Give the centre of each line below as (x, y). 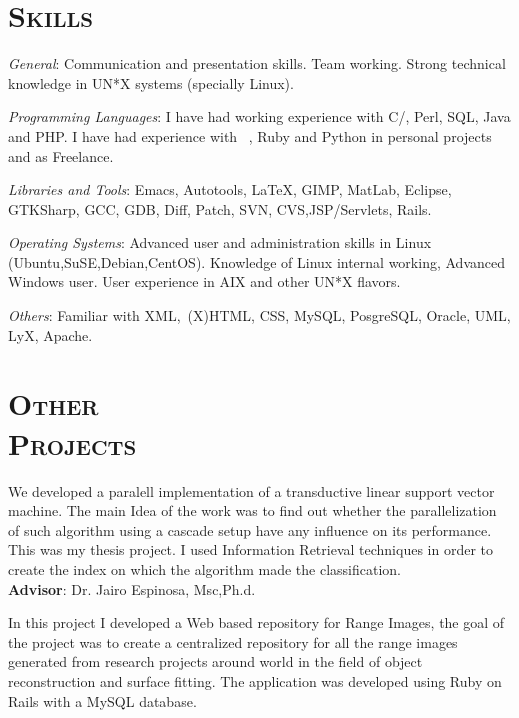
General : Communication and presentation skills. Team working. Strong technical (257, 63)
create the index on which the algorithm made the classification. (204, 568)
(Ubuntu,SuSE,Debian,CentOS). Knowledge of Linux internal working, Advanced (256, 261)
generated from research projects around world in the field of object (215, 661)
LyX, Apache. (50, 334)
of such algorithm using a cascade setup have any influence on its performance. (250, 529)
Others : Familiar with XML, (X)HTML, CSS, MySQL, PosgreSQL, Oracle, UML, (259, 315)
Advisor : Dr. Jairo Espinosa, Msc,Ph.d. (132, 588)
